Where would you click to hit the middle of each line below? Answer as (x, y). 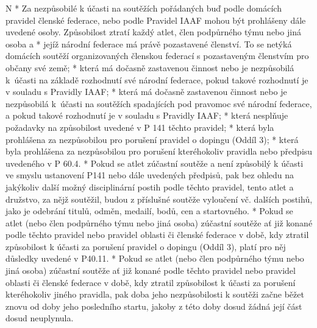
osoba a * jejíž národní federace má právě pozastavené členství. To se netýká (149, 44)
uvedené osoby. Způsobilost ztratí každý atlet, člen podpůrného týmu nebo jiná (153, 32)
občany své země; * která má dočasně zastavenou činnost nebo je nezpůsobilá (150, 67)
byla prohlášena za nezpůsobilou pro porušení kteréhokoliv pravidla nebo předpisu (159, 151)
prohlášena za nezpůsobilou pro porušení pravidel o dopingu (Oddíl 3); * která (152, 139)
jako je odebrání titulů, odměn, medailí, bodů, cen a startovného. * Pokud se (149, 211)
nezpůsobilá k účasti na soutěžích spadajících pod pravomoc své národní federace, (159, 103)
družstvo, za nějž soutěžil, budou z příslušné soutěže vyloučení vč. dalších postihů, (159, 199)
